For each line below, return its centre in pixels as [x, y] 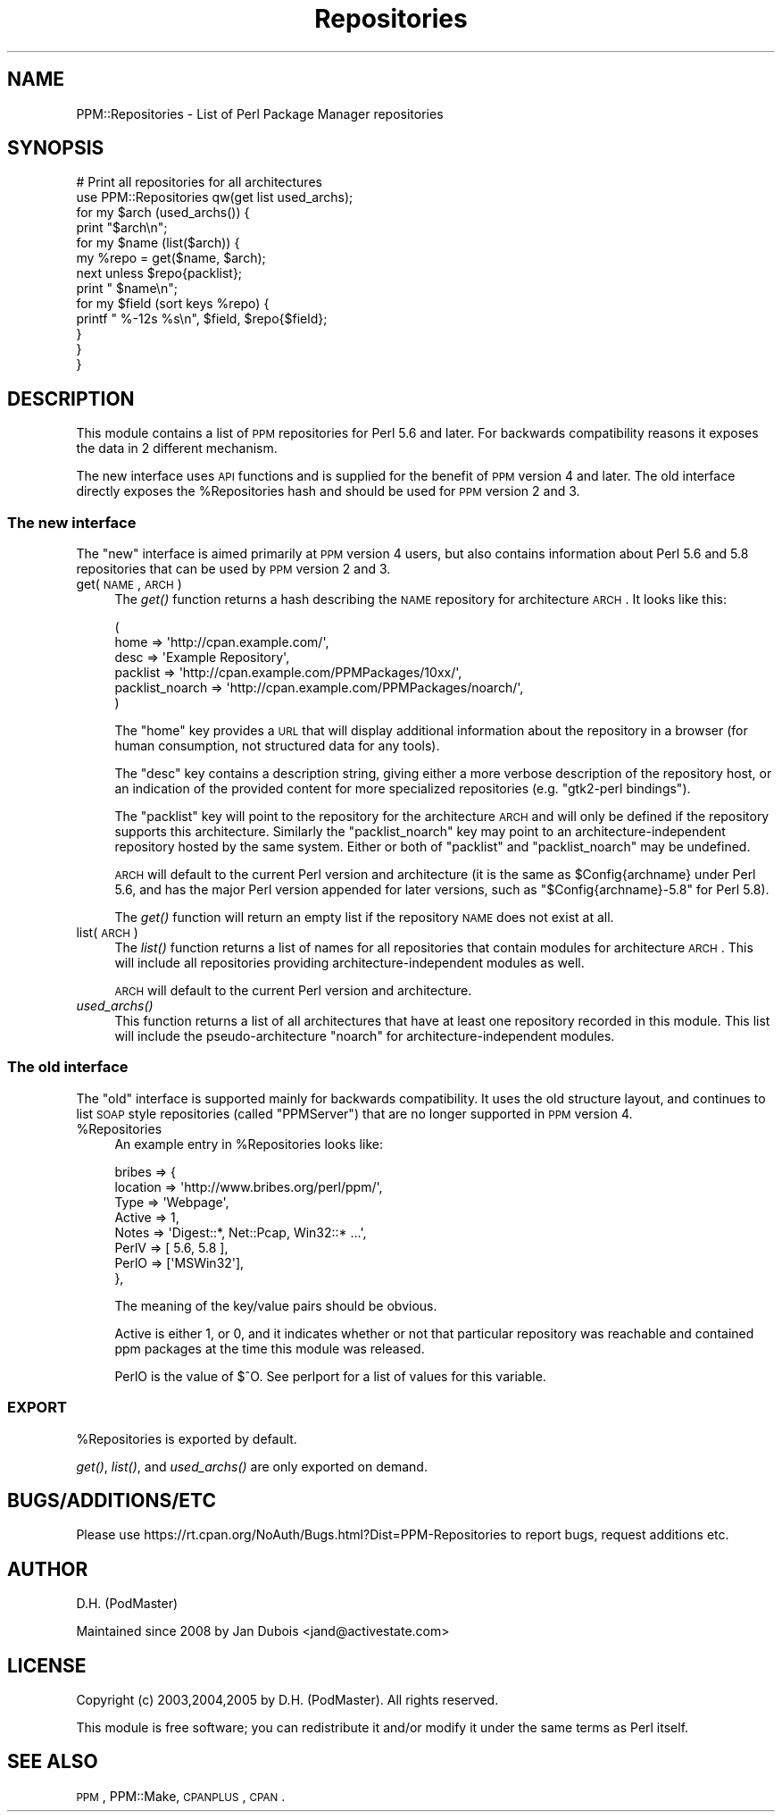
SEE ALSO [53, 1762]
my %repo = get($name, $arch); [171, 258]
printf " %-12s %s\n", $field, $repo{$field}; [202, 319]
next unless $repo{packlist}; [159, 273]
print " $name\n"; [127, 289]
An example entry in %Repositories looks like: [249, 1144]
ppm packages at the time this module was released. [270, 1348]
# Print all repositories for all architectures [199, 182]
